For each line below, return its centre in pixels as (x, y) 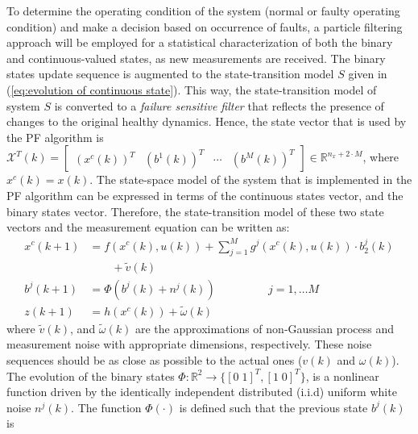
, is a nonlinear (342, 376)
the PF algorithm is (55, 137)
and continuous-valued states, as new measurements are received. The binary (196, 58)
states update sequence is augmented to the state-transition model (170, 74)
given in (368, 74)
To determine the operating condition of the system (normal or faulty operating (203, 10)
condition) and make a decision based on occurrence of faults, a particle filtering (205, 26)
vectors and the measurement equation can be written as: (148, 227)
